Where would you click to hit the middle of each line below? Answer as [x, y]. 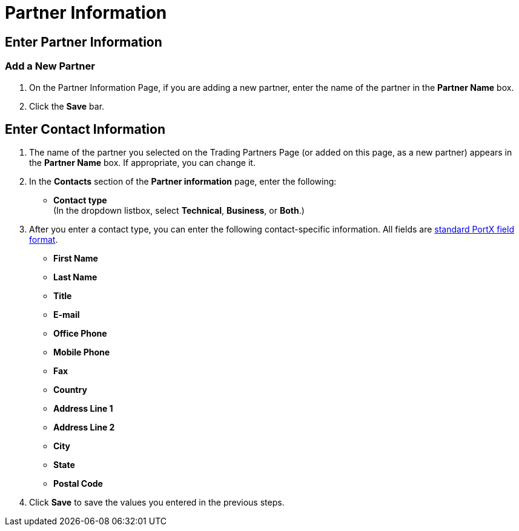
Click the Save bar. [67, 106]
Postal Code [78, 484]
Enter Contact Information [85, 129]
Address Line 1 [83, 409]
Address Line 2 [84, 427]
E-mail [67, 315]
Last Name [75, 277]
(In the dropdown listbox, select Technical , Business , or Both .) [179, 211]
